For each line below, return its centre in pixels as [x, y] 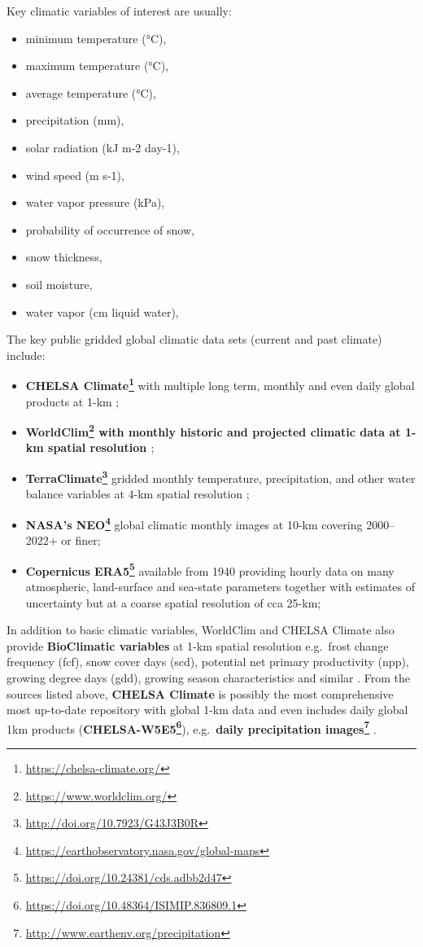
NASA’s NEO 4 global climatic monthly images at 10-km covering [194, 523]
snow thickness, [64, 257]
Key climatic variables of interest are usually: [119, 11]
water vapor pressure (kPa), [95, 202]
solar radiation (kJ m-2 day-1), [102, 147]
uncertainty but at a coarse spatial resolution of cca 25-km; [173, 602]
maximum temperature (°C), [97, 66]
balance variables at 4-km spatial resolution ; [137, 494]
